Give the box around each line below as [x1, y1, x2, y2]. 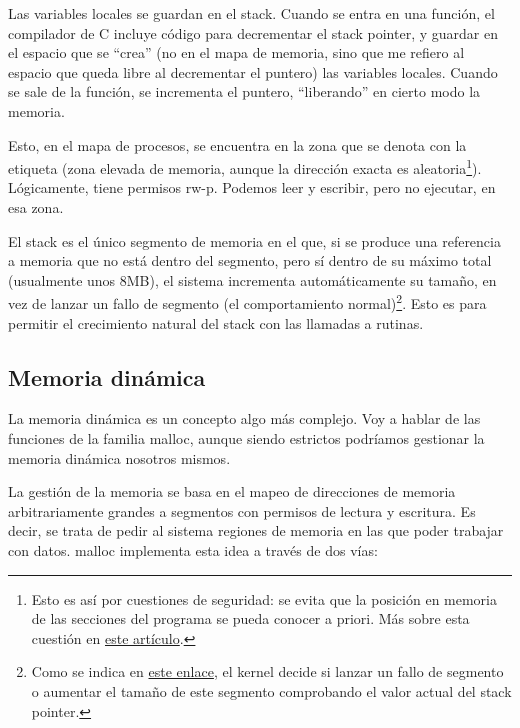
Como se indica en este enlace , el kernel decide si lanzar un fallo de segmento [31, 661, 504, 682]
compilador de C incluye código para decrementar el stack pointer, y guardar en [8, 22, 498, 43]
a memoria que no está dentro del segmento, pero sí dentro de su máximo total [8, 250, 492, 271]
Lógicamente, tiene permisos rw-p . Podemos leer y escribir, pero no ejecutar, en [8, 177, 496, 198]
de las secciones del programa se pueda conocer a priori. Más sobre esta [31, 608, 470, 629]
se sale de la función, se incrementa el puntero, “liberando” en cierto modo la [8, 81, 481, 102]
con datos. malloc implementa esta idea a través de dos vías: [8, 539, 378, 560]
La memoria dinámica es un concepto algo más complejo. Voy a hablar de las [8, 408, 481, 429]
